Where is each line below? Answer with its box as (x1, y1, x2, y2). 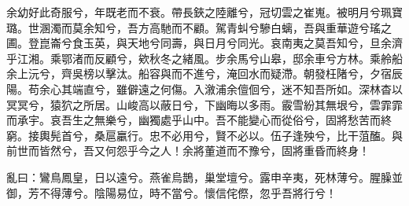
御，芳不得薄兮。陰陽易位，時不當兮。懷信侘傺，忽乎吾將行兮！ (6, 184, 337, 200)
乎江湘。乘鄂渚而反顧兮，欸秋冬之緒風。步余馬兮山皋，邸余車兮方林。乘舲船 (6, 50, 403, 66)
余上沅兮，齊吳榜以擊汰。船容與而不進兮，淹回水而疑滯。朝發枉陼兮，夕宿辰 (6, 65, 403, 82)
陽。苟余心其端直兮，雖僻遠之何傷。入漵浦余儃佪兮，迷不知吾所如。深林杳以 (6, 80, 403, 97)
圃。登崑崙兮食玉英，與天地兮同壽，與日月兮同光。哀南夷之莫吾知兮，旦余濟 (6, 35, 403, 51)
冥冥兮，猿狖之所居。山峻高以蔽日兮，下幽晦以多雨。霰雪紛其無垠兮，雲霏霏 (6, 96, 403, 112)
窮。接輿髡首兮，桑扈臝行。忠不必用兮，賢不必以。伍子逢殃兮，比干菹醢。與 (6, 127, 403, 143)
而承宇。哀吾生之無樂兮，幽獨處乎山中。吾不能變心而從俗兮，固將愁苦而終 (6, 112, 392, 128)
